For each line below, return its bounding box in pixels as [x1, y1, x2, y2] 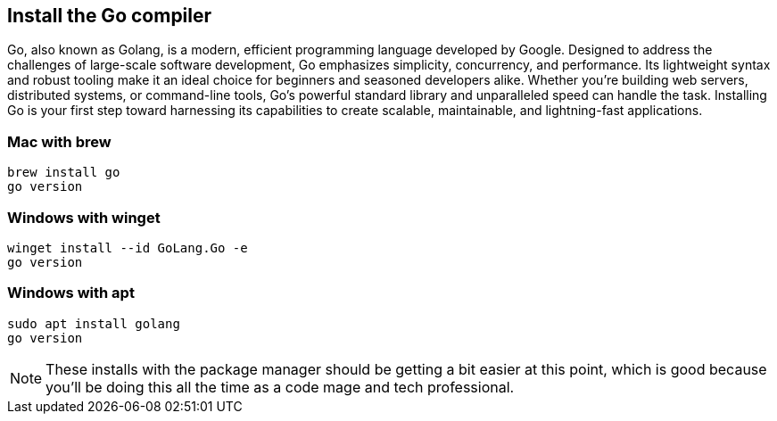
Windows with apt [7, 284, 135, 302]
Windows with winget [7, 208, 161, 227]
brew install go [7, 165, 120, 180]
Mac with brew [7, 132, 112, 151]
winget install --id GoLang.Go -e [7, 240, 248, 255]
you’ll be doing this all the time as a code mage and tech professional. [45, 377, 515, 396]
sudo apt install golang [7, 316, 180, 331]
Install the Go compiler [7, 4, 212, 27]
